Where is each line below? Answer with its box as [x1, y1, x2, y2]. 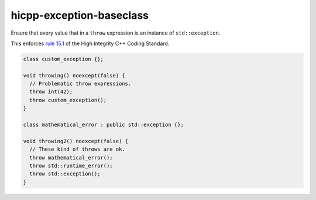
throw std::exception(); [29, 171, 101, 177]
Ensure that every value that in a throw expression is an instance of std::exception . [11, 29, 221, 36]
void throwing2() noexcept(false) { [23, 138, 129, 144]
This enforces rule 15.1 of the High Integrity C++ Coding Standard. [11, 40, 170, 47]
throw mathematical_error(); [29, 154, 114, 161]
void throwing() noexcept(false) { [23, 72, 125, 79]
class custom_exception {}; [23, 56, 104, 62]
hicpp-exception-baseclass [11, 9, 149, 22]
